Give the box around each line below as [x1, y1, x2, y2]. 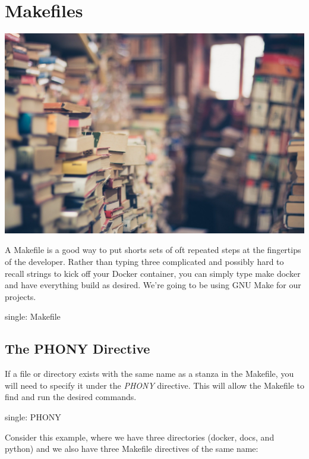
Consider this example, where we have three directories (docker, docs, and [5, 430, 275, 443]
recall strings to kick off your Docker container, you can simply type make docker [5, 267, 301, 279]
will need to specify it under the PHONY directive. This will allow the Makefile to [5, 379, 304, 391]
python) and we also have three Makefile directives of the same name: [5, 442, 258, 455]
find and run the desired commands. [5, 391, 137, 403]
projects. [5, 290, 36, 302]
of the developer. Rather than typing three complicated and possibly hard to [5, 255, 284, 267]
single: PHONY [5, 410, 61, 423]
